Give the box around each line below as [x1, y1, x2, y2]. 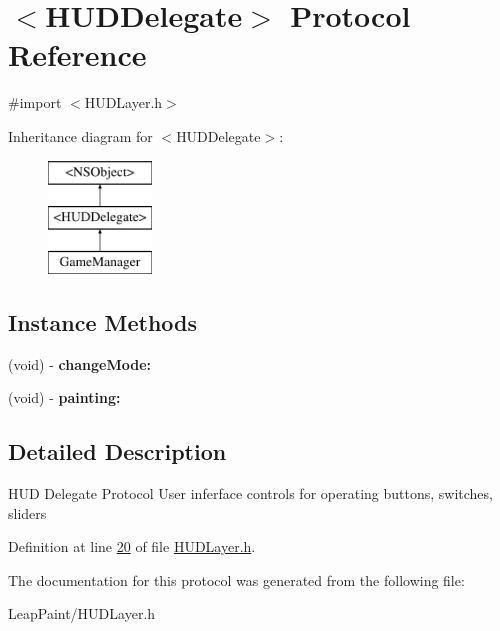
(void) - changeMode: [8, 353, 151, 374]
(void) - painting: [8, 387, 121, 408]
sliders [8, 502, 47, 523]
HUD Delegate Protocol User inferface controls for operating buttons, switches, [8, 483, 493, 504]
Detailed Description [8, 436, 227, 467]
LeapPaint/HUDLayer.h [8, 603, 156, 624]
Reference [8, 34, 147, 75]
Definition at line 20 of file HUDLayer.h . [8, 536, 256, 557]
